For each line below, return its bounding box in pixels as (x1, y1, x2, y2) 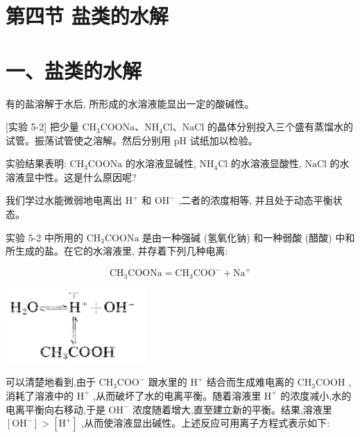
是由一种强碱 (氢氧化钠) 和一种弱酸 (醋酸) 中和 (142, 230, 355, 244)
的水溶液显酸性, (230, 156, 302, 171)
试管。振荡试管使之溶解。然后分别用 (6, 132, 171, 147)
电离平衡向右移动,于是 (6, 402, 105, 416)
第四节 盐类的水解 (6, 1, 169, 30)
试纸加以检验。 (189, 132, 258, 147)
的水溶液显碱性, (125, 156, 196, 171)
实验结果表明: (6, 156, 67, 171)
